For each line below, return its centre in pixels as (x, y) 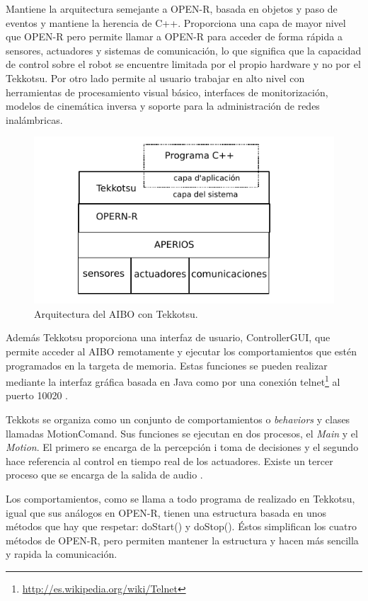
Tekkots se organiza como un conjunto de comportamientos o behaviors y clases (178, 419)
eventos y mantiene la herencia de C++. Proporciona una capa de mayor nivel (176, 22)
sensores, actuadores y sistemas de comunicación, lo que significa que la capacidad (184, 50)
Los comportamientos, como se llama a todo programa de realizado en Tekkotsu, (180, 499)
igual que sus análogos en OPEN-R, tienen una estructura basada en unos (166, 512)
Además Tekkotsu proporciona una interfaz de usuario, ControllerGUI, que (168, 337)
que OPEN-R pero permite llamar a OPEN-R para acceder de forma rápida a (174, 36)
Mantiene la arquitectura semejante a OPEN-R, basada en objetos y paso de (172, 8)
